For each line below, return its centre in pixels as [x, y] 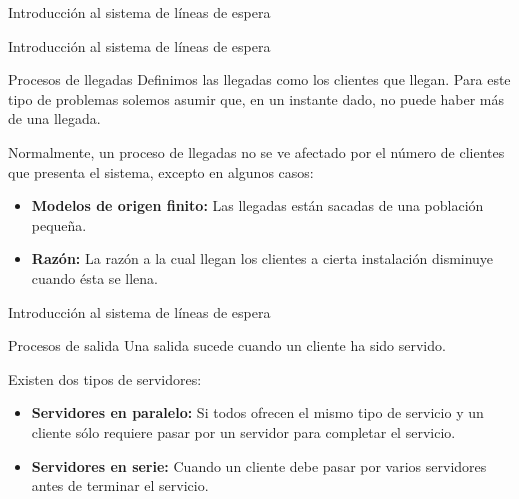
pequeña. [59, 224]
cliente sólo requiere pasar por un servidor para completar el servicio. [243, 431]
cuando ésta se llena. [94, 277]
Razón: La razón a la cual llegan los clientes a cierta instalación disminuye [262, 258]
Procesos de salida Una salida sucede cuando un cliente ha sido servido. [227, 345]
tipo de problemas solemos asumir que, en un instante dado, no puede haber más [256, 98]
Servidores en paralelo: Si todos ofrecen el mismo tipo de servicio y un [257, 412]
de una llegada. [54, 118]
